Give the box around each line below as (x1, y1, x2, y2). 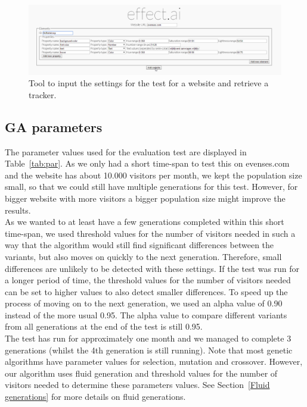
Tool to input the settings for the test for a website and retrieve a (29, 77, 269, 89)
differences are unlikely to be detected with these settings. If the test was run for (5, 262, 300, 274)
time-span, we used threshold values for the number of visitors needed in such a (5, 227, 296, 239)
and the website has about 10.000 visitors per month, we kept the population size (5, 168, 302, 181)
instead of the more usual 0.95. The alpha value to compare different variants (5, 308, 287, 321)
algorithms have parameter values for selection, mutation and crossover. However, (5, 355, 303, 368)
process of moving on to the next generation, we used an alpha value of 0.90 (5, 297, 283, 309)
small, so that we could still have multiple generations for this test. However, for (5, 180, 298, 193)
